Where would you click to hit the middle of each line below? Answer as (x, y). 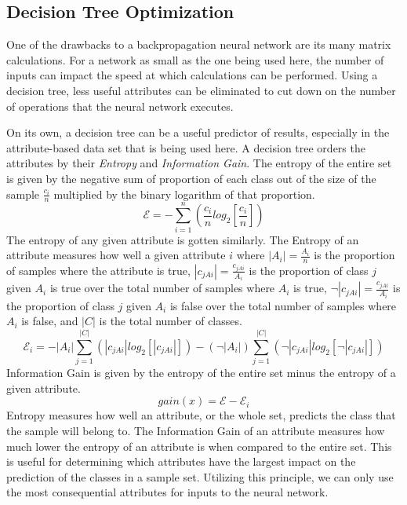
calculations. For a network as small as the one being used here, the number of (195, 59)
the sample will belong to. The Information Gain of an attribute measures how (196, 430)
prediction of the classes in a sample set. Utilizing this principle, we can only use (200, 476)
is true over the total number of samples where (162, 288)
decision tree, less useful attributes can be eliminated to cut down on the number (201, 90)
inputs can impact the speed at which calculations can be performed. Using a (192, 75)
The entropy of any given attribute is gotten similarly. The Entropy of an (183, 239)
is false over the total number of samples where (283, 305)
